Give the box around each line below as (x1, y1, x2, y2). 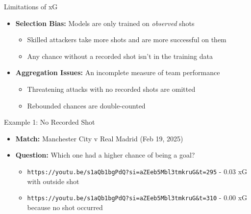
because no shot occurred (27, 202, 103, 212)
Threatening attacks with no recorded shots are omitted (27, 83, 196, 94)
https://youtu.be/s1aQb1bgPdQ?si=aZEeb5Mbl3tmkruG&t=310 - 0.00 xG (27, 192, 248, 203)
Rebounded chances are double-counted (27, 100, 146, 110)
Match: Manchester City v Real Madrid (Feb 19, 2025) (15, 133, 183, 143)
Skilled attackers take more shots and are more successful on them (27, 34, 226, 45)
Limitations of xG (4, 1, 58, 11)
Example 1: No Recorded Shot (4, 117, 95, 127)
